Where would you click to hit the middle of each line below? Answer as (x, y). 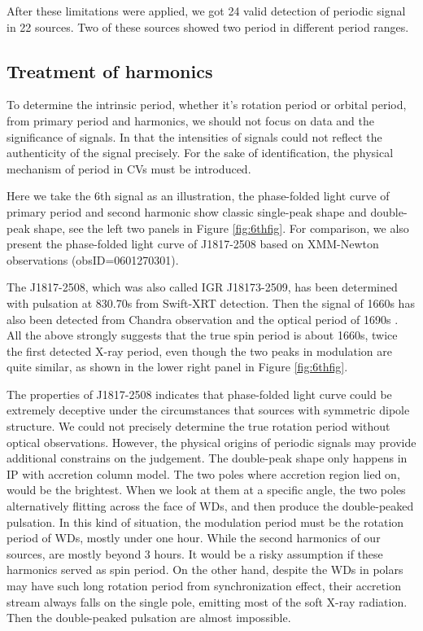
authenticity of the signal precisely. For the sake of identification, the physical (200, 153)
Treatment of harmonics (110, 70)
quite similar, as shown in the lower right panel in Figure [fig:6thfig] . (177, 367)
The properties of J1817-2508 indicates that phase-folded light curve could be (199, 394)
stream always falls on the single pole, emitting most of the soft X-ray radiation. (207, 601)
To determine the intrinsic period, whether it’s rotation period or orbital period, (207, 105)
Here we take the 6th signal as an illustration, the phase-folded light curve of (198, 196)
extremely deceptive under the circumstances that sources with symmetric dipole (208, 410)
